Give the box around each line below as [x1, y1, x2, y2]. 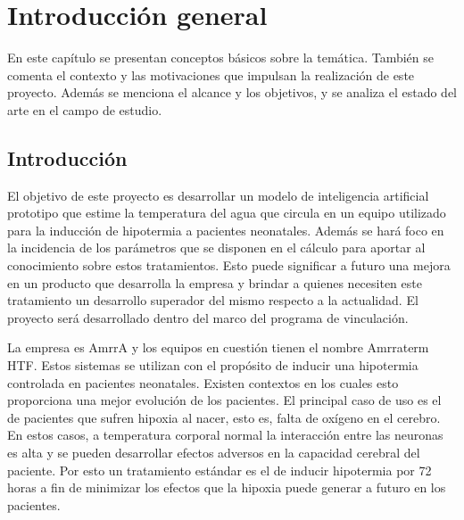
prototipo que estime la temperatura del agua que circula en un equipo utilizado [7, 203, 446, 222]
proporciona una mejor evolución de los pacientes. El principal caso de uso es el [7, 391, 442, 409]
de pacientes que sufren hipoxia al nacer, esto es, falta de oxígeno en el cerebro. [7, 408, 441, 426]
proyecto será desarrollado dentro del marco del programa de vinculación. [7, 308, 409, 326]
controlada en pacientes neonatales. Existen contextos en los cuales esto [7, 373, 399, 392]
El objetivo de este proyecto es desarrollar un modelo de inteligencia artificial [7, 186, 429, 204]
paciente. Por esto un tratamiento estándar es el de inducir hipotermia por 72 [7, 460, 432, 479]
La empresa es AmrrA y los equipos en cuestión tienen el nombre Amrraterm [7, 338, 429, 357]
